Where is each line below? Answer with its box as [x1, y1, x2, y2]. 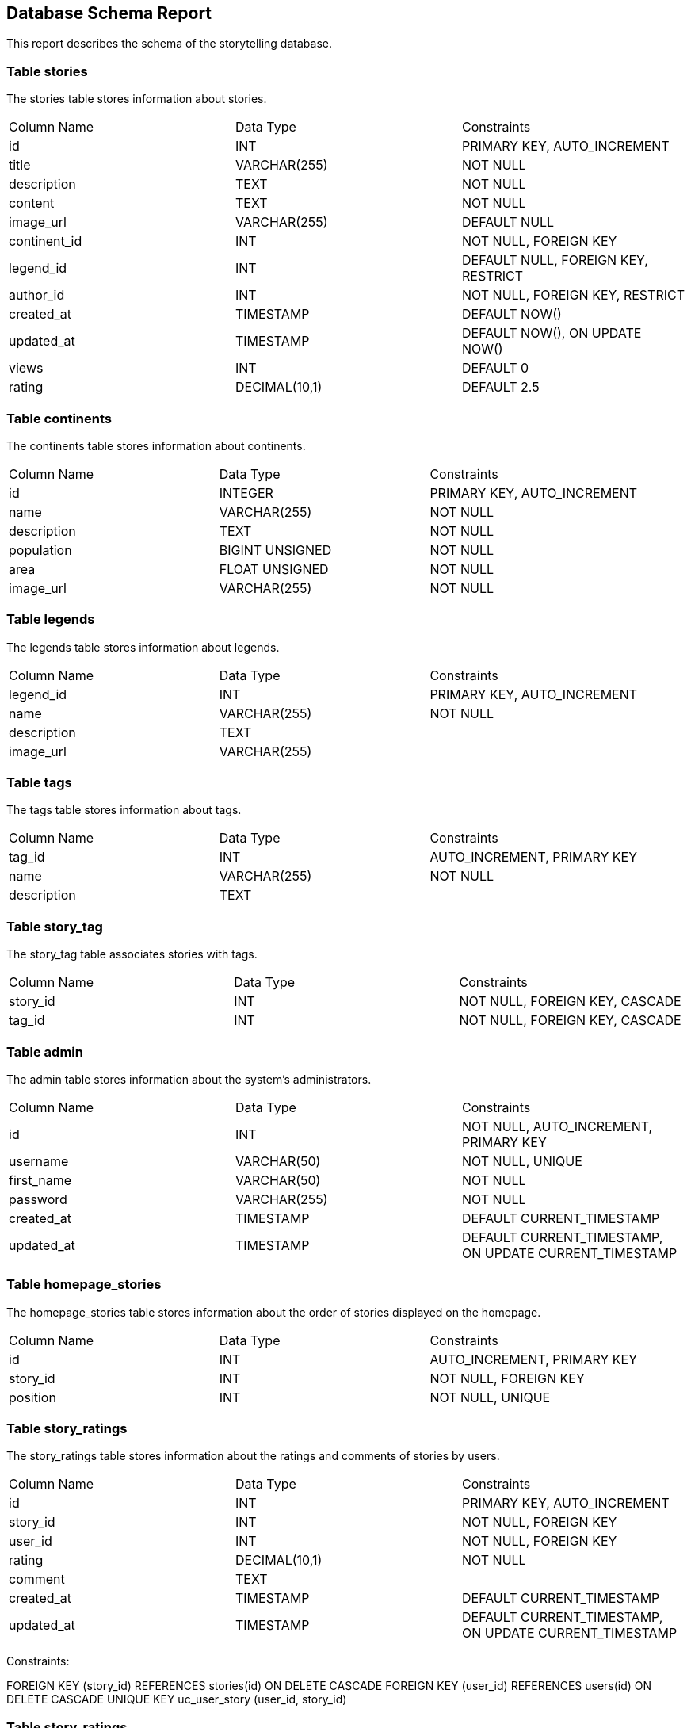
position [9, 1389, 56, 1405]
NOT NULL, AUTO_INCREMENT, [461, 1118, 653, 1134]
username [9, 1153, 69, 1169]
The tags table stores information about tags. [6, 803, 242, 817]
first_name [9, 1172, 72, 1188]
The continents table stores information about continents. [6, 438, 306, 453]
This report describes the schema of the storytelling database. [6, 36, 332, 51]
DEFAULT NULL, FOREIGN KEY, [461, 252, 648, 269]
